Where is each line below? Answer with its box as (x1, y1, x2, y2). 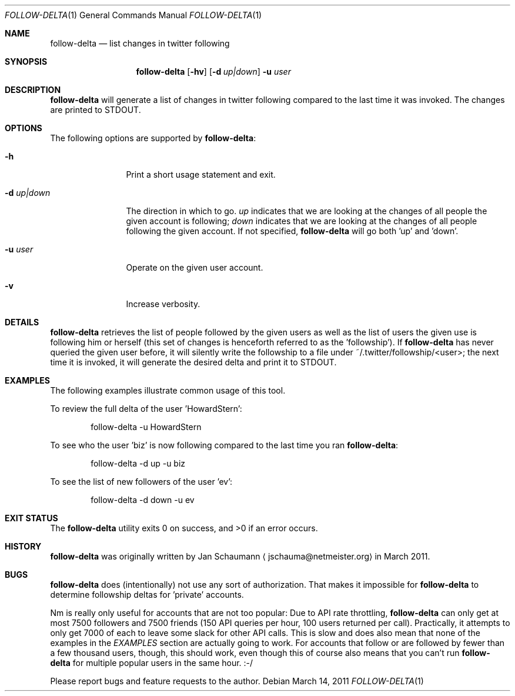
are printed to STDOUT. (50, 105, 141, 115)
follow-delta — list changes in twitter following (50, 38, 230, 48)
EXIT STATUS (5, 513, 58, 523)
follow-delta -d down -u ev (91, 495, 195, 505)
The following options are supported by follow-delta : (50, 133, 256, 143)
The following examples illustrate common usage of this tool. (50, 385, 286, 395)
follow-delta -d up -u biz (91, 458, 186, 468)
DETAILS (5, 317, 39, 327)
